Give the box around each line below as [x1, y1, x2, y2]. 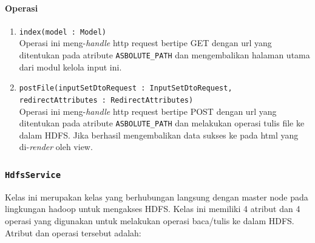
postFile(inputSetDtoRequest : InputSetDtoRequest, [19, 84, 232, 93]
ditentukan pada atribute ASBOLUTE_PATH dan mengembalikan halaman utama [19, 49, 310, 61]
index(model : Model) [19, 27, 106, 36]
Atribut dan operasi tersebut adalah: [5, 226, 141, 239]
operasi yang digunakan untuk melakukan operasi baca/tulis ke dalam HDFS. [5, 214, 294, 227]
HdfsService [5, 169, 61, 180]
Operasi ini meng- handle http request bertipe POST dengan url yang [19, 104, 277, 117]
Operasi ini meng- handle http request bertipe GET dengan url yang [19, 36, 272, 49]
